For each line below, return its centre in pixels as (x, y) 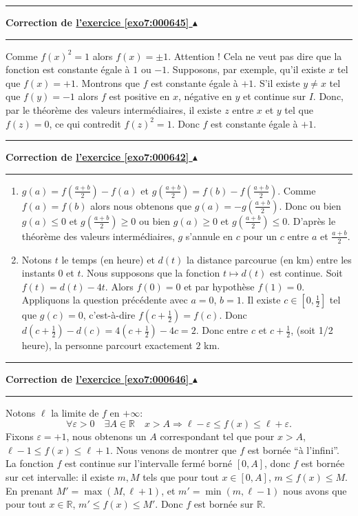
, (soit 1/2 (312, 330)
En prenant (30, 490)
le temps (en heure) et (108, 259)
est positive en (139, 96)
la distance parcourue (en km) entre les (269, 259)
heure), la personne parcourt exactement (107, 345)
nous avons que (315, 490)
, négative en (205, 96)
